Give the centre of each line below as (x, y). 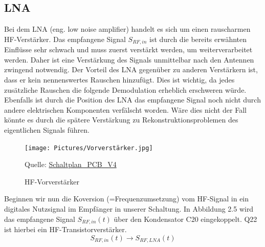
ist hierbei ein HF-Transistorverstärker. (65, 229)
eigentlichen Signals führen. (47, 130)
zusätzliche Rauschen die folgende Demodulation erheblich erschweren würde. (125, 89)
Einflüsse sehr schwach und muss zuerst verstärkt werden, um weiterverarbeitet (128, 49)
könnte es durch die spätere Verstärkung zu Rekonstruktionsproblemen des (121, 120)
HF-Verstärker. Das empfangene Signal (65, 39)
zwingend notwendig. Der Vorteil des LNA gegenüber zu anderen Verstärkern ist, (131, 69)
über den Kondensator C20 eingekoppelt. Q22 (185, 219)
